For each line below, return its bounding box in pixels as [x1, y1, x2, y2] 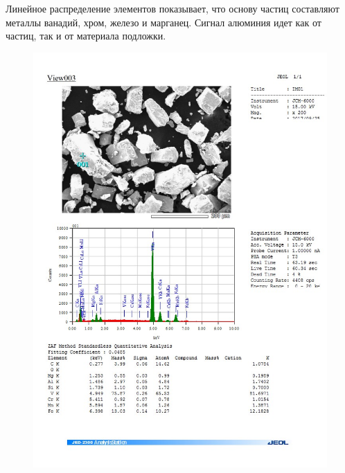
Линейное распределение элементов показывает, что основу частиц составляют [6, 1, 339, 15]
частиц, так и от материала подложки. [6, 28, 166, 43]
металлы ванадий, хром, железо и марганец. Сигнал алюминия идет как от [6, 15, 321, 29]
